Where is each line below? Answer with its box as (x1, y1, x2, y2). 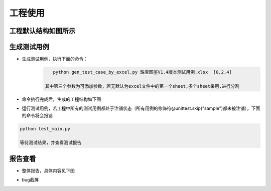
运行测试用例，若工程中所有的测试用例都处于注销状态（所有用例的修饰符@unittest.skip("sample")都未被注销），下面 (22, 105, 260, 111)
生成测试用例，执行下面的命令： (22, 56, 88, 62)
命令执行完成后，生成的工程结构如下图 (22, 96, 101, 102)
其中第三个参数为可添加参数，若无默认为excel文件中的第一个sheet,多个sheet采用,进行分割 (45, 83, 239, 89)
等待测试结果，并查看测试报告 (20, 140, 82, 145)
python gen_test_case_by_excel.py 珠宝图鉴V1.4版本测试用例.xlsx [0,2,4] (53, 69, 232, 75)
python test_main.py (20, 126, 70, 131)
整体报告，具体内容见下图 (22, 167, 75, 173)
